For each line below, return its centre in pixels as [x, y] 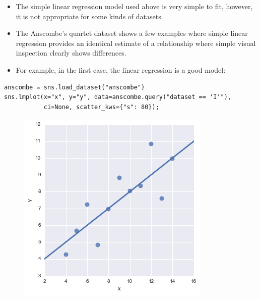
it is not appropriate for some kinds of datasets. [89, 16]
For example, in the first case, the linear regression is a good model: [121, 69]
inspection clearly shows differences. [71, 53]
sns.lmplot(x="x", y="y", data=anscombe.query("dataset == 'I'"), [118, 97]
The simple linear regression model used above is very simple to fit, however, [134, 6]
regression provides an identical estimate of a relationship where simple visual [136, 43]
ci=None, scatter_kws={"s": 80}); [101, 107]
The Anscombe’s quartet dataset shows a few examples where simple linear [132, 33]
